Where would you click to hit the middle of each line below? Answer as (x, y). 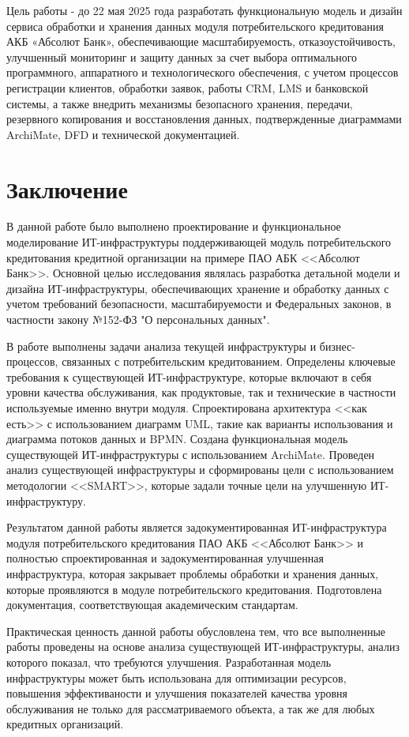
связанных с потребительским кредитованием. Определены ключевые (229, 361)
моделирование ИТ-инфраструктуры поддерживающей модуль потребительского (199, 242)
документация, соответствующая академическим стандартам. (152, 605)
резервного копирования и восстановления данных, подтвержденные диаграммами (204, 119)
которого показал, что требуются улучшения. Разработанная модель (169, 662)
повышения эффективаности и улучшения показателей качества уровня (177, 693)
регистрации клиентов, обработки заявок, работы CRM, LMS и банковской (188, 87)
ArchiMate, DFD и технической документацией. (123, 134)
